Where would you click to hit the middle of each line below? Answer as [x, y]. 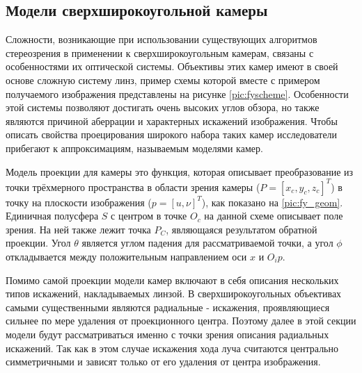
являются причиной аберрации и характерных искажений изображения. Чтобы [172, 121]
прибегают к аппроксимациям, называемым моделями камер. [134, 148]
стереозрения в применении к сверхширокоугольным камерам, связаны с [160, 52]
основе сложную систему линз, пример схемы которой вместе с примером [163, 80]
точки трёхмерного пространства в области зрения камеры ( [133, 186]
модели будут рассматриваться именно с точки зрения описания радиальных [167, 334]
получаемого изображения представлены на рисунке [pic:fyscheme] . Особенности [177, 93]
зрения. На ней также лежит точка [78, 229]
